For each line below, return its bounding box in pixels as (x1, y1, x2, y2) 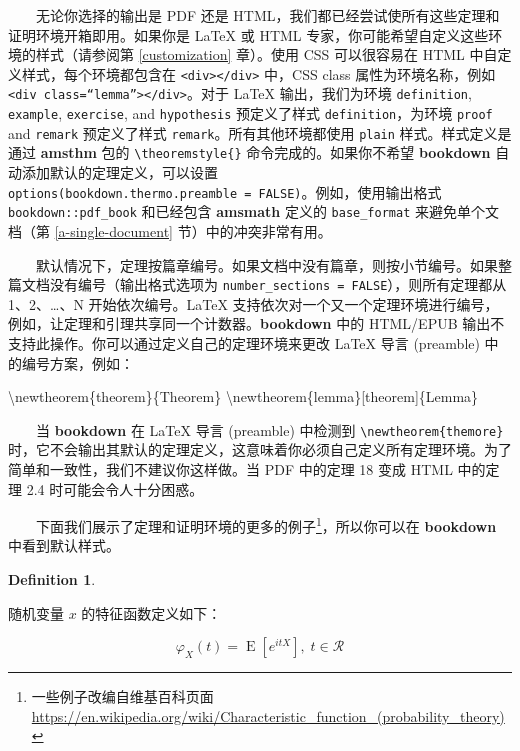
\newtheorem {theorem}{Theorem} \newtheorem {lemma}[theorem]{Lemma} (8, 386, 479, 407)
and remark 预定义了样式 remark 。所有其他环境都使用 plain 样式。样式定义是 (8, 122, 512, 143)
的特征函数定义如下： (81, 602, 222, 623)
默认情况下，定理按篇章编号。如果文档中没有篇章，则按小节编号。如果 (36, 254, 498, 275)
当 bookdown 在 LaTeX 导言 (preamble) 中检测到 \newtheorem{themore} (36, 419, 504, 440)
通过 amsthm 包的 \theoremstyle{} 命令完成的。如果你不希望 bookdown (8, 142, 491, 163)
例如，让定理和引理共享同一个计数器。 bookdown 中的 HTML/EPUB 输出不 (8, 313, 505, 334)
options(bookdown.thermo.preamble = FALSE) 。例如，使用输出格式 (8, 181, 442, 202)
